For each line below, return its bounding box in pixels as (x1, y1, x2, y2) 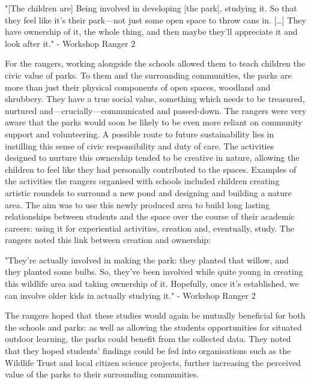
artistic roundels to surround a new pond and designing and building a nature (5, 186, 292, 199)
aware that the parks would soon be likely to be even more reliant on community (5, 116, 303, 128)
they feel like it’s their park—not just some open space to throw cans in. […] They (5, 13, 306, 26)
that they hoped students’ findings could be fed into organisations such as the (5, 344, 291, 357)
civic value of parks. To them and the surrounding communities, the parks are (5, 68, 292, 81)
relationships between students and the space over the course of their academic (5, 210, 295, 223)
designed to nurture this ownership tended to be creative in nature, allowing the (5, 151, 300, 164)
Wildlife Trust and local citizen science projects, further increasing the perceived (5, 356, 301, 368)
